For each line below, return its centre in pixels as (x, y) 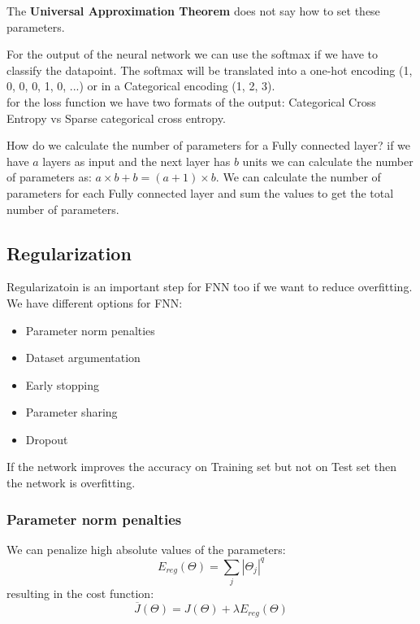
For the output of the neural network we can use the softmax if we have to (192, 54)
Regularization (69, 253)
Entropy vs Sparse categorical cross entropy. (116, 118)
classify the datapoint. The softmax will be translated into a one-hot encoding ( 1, (210, 70)
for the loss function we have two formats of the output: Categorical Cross (191, 101)
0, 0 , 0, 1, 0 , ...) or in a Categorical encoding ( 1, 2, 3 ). (141, 86)
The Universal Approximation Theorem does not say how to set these (193, 11)
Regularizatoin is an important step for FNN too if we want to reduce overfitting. (210, 287)
